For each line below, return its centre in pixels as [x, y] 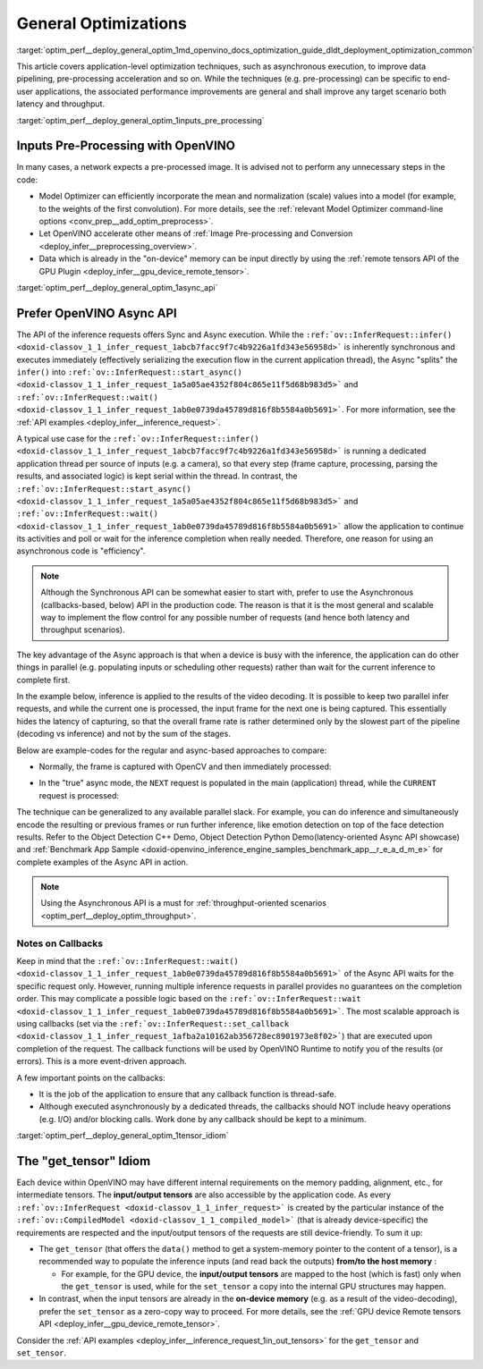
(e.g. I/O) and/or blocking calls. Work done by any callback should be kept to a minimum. [203, 1119]
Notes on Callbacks [59, 943]
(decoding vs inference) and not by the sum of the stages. [124, 734]
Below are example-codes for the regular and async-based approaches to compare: [172, 750]
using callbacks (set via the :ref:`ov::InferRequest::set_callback [153, 1023]
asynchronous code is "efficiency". [81, 551]
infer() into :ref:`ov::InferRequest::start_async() [130, 372]
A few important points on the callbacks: [91, 1077]
